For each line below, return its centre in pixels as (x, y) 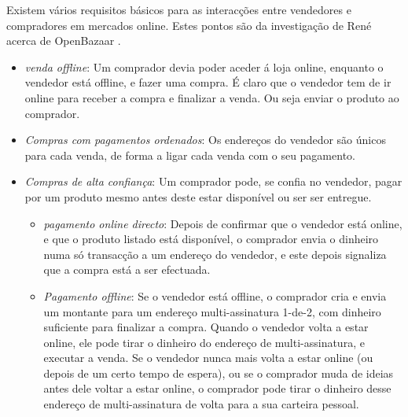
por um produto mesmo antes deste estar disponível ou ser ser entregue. (198, 196)
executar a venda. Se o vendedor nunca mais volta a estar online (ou (208, 358)
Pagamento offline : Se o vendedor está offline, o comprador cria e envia (215, 295)
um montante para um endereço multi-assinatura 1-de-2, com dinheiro (212, 311)
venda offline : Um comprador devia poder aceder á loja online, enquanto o (204, 66)
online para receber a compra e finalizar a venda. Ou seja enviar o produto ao (212, 97)
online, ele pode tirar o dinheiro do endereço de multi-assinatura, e (204, 342)
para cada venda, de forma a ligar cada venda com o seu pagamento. (190, 155)
